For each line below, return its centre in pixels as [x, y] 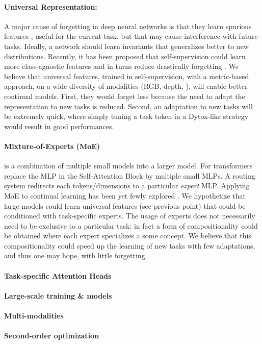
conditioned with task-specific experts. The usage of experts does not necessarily [130, 216]
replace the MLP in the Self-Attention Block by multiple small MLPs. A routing [130, 175]
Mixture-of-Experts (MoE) [52, 146]
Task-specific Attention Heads [58, 275]
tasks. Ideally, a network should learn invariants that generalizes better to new [127, 46]
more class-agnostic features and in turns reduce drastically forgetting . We [121, 66]
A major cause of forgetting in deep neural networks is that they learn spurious [128, 26]
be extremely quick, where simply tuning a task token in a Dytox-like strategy [126, 116]
